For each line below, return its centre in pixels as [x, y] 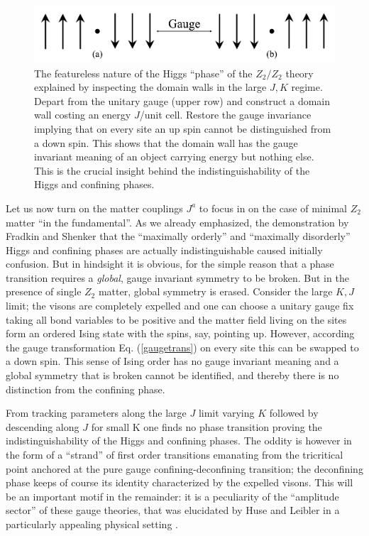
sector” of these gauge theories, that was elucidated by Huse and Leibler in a [173, 510]
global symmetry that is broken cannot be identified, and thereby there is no [172, 375]
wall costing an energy [83, 115]
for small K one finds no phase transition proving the [206, 426]
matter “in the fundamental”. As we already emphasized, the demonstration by [177, 222]
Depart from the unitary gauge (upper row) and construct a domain [182, 100]
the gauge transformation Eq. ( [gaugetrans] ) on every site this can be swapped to [182, 347]
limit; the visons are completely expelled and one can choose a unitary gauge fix [180, 306]
